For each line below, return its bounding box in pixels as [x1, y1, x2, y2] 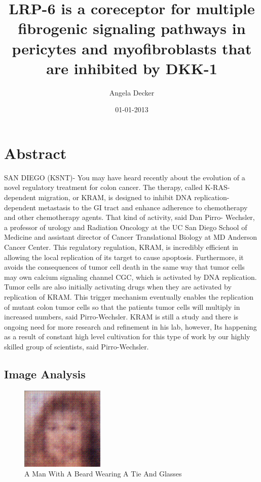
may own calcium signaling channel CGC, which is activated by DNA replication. [4, 271, 257, 282]
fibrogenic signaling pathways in [18, 18, 246, 39]
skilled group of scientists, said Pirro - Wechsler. [4, 341, 149, 351]
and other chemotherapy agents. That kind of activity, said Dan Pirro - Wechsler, [4, 212, 255, 222]
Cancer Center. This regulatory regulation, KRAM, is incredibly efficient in [4, 241, 238, 252]
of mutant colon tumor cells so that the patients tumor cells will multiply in [4, 301, 240, 312]
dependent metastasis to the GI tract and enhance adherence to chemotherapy [4, 202, 248, 212]
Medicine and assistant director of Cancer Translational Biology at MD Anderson [4, 232, 257, 242]
